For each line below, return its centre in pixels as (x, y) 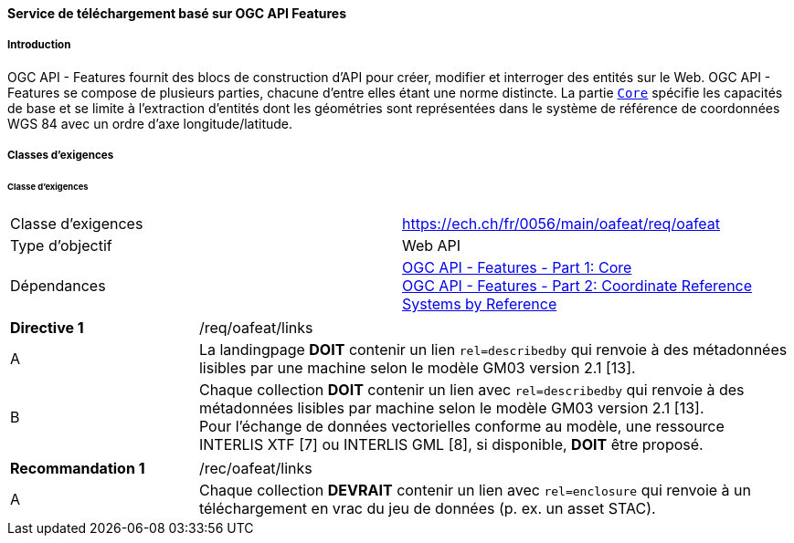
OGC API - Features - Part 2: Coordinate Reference (577, 285)
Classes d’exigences (61, 156)
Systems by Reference (480, 303)
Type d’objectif (61, 245)
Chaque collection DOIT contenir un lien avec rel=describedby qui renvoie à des (471, 389)
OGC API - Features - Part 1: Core (517, 267)
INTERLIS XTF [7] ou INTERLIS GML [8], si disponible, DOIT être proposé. (451, 444)
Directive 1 (47, 327)
